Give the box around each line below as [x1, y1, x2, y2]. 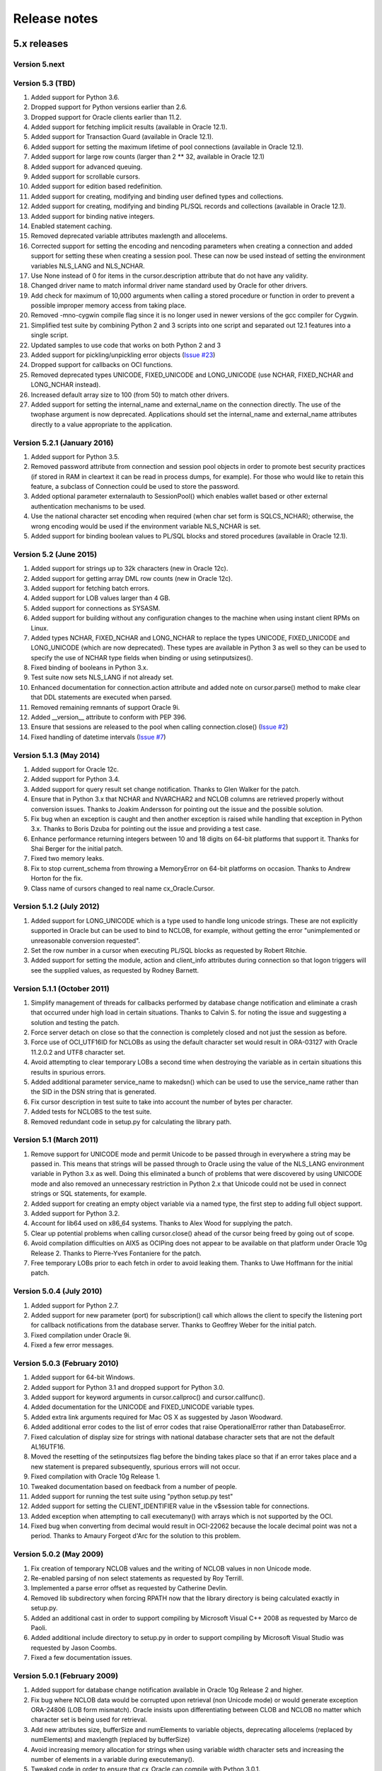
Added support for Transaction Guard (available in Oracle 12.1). [30, 132, 214, 141]
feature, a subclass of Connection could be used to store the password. [30, 482, 240, 491]
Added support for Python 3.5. [30, 452, 120, 460]
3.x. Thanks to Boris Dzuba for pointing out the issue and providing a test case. [30, 825, 262, 833]
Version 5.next [13, 59, 65, 69]
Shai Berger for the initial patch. [30, 844, 123, 853]
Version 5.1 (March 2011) [13, 1135, 99, 1145]
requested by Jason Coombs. [30, 1643, 117, 1652]
